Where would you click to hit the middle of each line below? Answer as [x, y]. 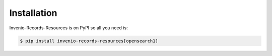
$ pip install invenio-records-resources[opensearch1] [89, 41]
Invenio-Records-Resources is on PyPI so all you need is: [69, 28]
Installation [33, 13]
